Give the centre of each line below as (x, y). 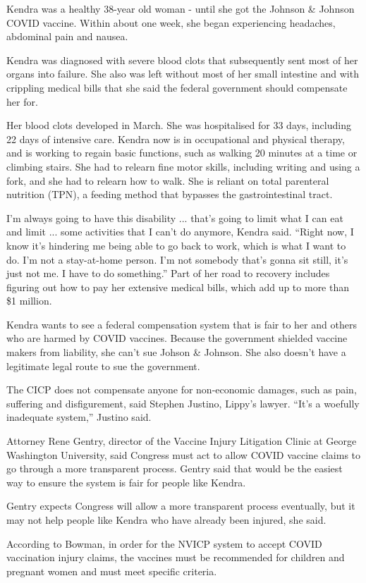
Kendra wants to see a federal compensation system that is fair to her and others (182, 324)
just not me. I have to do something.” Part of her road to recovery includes (168, 273)
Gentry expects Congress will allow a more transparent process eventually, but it (181, 506)
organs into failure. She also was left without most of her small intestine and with (183, 74)
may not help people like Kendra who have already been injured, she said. (166, 520)
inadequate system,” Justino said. (79, 417)
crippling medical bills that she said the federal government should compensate (177, 87)
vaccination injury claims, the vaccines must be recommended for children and (176, 557)
